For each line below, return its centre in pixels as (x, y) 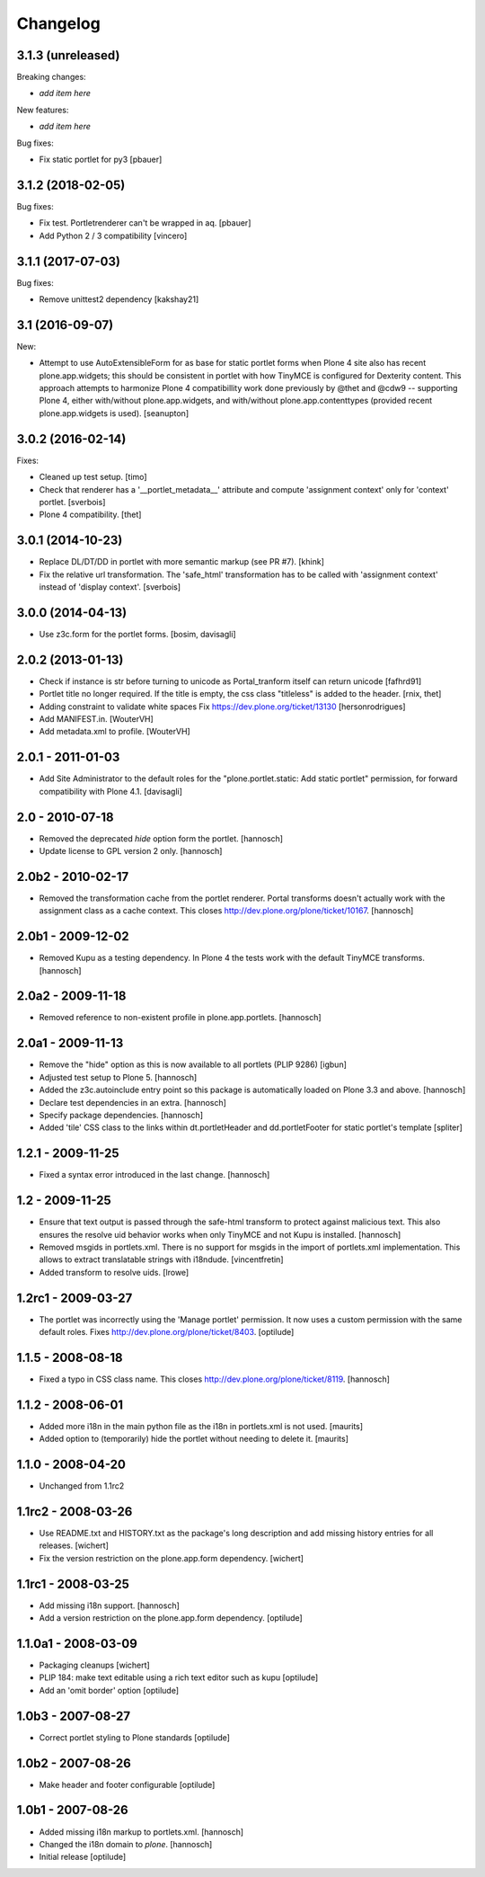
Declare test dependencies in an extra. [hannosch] (132, 1102)
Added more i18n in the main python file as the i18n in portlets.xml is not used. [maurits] (201, 1426)
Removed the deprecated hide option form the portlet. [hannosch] (161, 838)
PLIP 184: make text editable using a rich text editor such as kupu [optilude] (179, 1677)
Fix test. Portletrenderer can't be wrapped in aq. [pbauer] (145, 223)
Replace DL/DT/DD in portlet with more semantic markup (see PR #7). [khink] (182, 562)
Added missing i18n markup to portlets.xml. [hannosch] (141, 1832)
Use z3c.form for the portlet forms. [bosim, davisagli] (138, 634)
